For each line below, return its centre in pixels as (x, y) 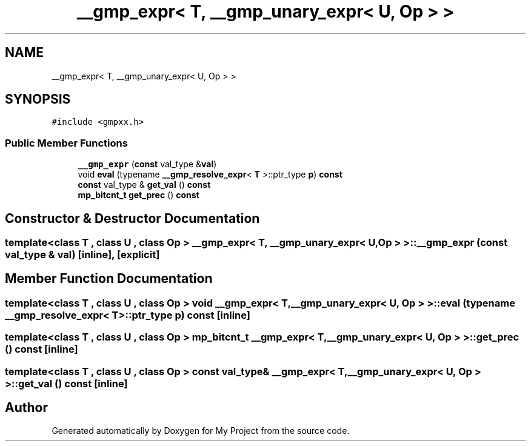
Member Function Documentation (109, 279)
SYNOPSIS (38, 99)
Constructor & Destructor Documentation (132, 218)
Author (26, 408)
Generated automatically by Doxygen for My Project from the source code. (201, 431)
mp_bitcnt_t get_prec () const (139, 195)
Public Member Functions (66, 143)
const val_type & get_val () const (144, 185)
